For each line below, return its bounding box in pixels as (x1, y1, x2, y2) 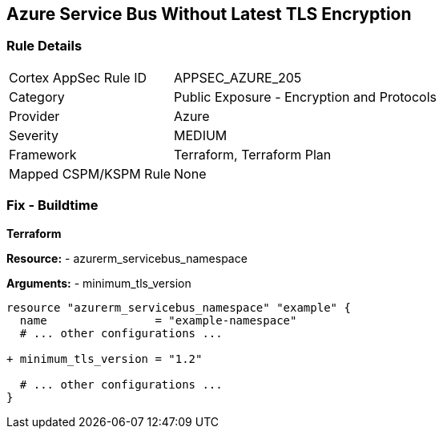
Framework (9, 146, 77, 163)
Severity (9, 127, 58, 143)
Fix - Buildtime (6, 197, 99, 214)
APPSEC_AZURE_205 (174, 69, 302, 86)
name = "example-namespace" (19, 313, 297, 327)
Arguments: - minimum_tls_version (6, 276, 191, 290)
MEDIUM (174, 127, 228, 143)
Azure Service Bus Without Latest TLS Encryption (6, 4, 412, 24)
